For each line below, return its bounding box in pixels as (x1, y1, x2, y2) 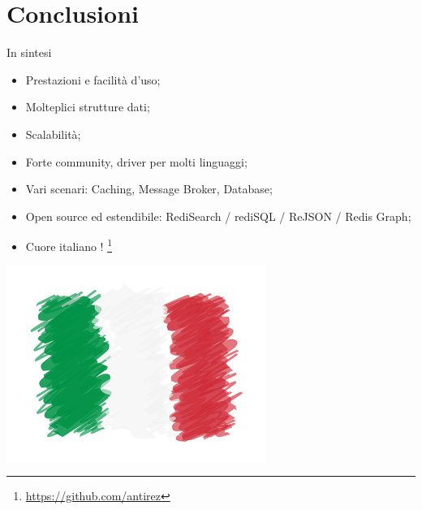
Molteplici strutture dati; (25, 98, 150, 115)
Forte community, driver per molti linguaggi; (25, 153, 248, 170)
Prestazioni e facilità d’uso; (25, 71, 161, 88)
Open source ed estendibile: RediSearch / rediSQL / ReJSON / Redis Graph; (25, 207, 411, 224)
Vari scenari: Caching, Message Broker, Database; (25, 180, 273, 197)
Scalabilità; (25, 125, 81, 142)
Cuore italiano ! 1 (25, 236, 113, 254)
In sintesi (6, 44, 52, 61)
